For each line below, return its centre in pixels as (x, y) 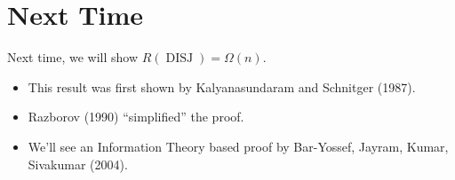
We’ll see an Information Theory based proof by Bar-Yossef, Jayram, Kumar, (238, 146)
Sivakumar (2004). (78, 164)
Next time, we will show (73, 57)
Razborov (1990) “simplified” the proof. (136, 117)
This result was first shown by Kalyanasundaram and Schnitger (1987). (222, 86)
